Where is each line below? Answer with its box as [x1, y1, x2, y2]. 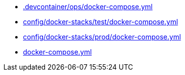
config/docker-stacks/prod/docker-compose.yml [23, 33, 181, 41]
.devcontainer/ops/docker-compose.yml [23, 2, 153, 11]
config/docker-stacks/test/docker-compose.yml [23, 18, 178, 26]
